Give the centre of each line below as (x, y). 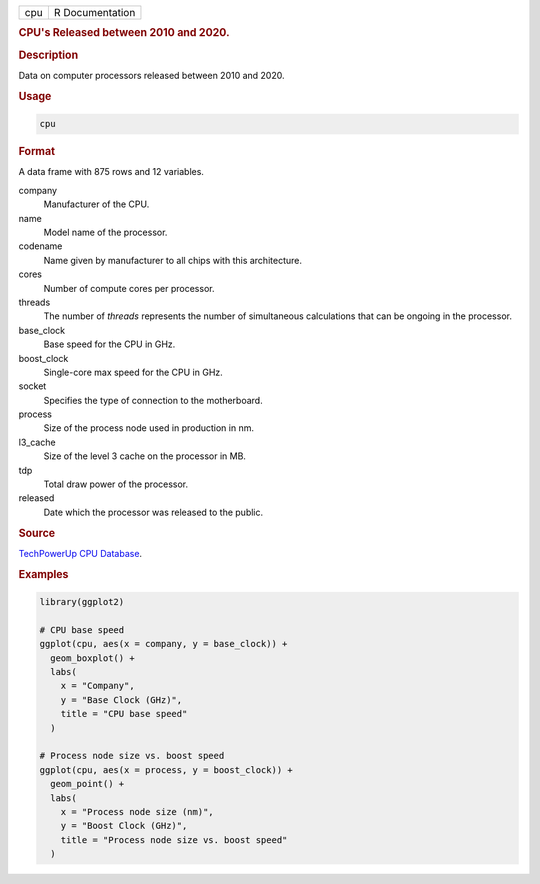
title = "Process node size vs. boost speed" (174, 839)
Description (48, 55)
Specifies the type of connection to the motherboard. (153, 400)
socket (32, 386)
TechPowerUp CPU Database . (80, 553)
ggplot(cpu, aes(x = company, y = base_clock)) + (163, 644)
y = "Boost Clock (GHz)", (124, 826)
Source (37, 533)
